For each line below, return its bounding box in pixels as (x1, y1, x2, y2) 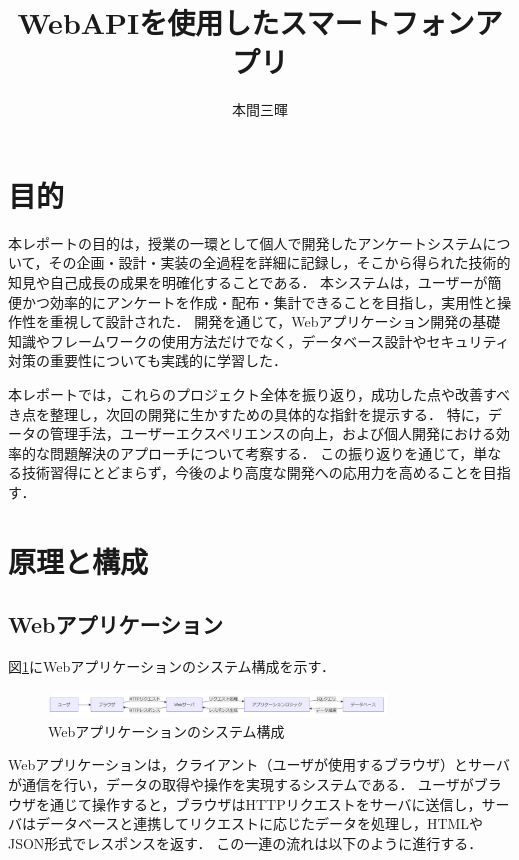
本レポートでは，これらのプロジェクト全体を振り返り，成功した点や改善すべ (8, 384, 511, 404)
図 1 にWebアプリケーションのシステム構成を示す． (8, 656, 335, 677)
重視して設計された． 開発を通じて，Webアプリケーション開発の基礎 (49, 311, 501, 332)
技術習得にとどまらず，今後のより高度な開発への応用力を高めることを (21, 462, 483, 483)
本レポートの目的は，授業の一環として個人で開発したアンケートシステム (8, 232, 483, 253)
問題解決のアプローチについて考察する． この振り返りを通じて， (49, 442, 474, 463)
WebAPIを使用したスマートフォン (17, 2, 475, 43)
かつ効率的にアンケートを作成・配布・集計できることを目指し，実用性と (21, 291, 498, 312)
